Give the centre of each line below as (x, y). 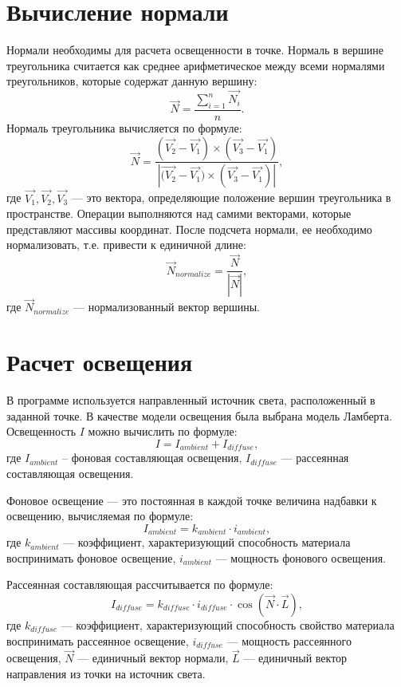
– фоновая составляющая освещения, (152, 458)
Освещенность (41, 431)
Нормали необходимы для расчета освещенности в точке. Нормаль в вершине (195, 50)
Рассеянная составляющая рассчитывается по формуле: (140, 584)
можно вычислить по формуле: (163, 431)
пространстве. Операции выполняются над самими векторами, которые (179, 213)
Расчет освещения (100, 362)
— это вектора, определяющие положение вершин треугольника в (231, 197)
